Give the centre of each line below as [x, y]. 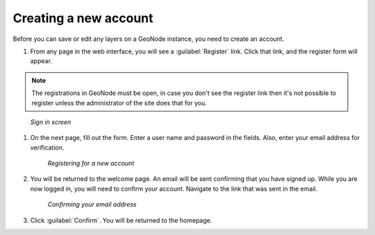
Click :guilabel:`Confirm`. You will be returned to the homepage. [121, 220]
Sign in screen [51, 122]
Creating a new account [83, 18]
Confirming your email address [92, 204]
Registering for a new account [91, 164]
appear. [41, 61]
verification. [47, 147]
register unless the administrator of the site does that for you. [119, 103]
